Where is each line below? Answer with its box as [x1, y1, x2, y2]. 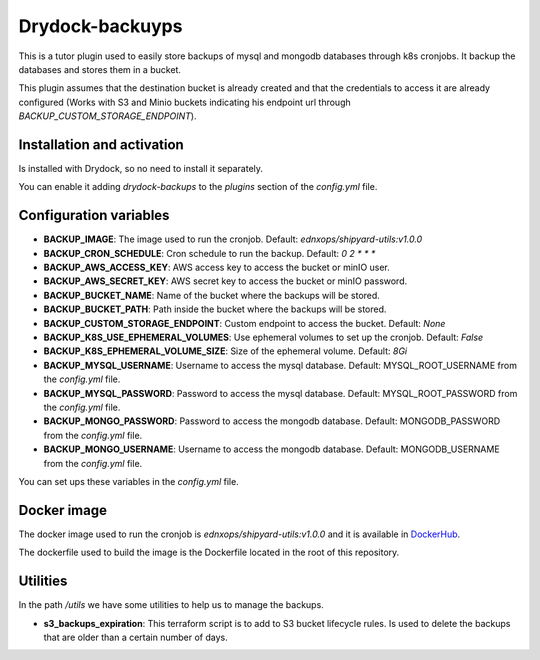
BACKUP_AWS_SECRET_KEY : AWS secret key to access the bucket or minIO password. [43, 275, 408, 287]
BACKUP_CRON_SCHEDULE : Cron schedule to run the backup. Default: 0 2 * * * [43, 247, 376, 259]
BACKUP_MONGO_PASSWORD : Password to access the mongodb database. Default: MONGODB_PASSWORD [43, 415, 501, 427]
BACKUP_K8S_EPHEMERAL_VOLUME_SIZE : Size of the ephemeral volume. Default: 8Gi [43, 345, 408, 357]
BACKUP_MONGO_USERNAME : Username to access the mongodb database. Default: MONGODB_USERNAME [43, 443, 500, 455]
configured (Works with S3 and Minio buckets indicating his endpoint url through [18, 96, 351, 108]
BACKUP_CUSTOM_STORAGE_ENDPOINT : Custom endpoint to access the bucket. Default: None [43, 317, 446, 329]
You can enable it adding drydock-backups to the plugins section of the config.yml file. [18, 181, 378, 193]
